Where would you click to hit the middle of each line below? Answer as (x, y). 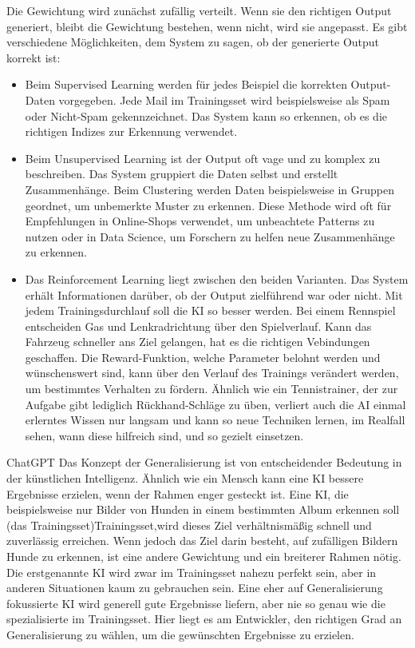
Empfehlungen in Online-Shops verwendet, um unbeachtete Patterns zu (200, 221)
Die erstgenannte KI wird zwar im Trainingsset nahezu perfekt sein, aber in (192, 572)
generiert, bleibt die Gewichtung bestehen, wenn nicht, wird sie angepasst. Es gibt (207, 26)
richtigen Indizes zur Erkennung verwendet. (131, 131)
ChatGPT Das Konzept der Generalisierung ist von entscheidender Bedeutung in (204, 462)
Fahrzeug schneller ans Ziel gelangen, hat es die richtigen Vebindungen (198, 342)
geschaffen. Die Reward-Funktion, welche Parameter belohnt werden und (203, 357)
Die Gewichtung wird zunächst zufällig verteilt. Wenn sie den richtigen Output (199, 10)
